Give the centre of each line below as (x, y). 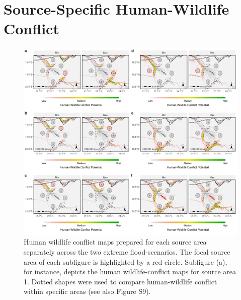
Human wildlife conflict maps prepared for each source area (115, 242)
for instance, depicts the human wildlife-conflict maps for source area (130, 272)
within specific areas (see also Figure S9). (87, 291)
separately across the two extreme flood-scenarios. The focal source (127, 252)
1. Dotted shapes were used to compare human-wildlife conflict (120, 281)
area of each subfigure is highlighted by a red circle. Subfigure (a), (126, 261)
